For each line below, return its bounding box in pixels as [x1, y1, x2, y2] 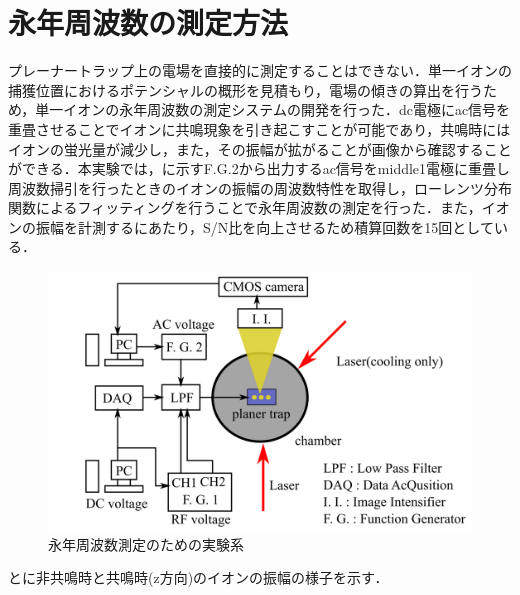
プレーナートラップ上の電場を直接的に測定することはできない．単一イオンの [8, 60, 512, 81]
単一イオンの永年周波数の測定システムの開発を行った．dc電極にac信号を [35, 99, 511, 120]
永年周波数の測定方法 [8, 2, 289, 43]
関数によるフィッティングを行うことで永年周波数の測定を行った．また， [8, 197, 482, 218]
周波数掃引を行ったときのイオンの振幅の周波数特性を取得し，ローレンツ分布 [8, 177, 512, 198]
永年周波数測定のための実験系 [48, 533, 244, 554]
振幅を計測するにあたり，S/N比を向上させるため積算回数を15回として [35, 216, 494, 237]
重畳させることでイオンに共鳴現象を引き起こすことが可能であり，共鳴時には [8, 118, 511, 139]
